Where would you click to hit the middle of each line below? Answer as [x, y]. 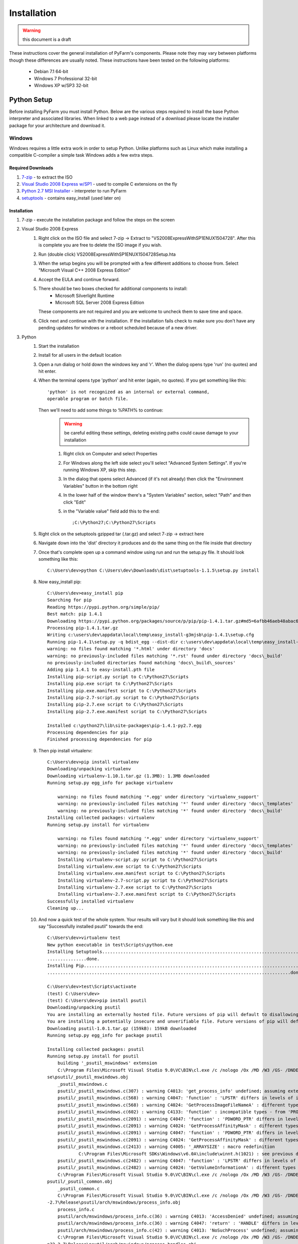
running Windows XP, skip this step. [100, 470]
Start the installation [59, 346]
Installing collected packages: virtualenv [101, 818]
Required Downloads [31, 168]
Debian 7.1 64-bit [51, 72]
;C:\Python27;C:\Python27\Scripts [114, 523]
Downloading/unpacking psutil [84, 1007]
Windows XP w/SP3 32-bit [61, 85]
